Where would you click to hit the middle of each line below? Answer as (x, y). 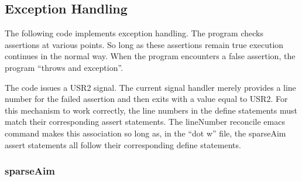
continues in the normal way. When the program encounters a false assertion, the (150, 56)
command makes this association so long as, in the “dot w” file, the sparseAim (145, 133)
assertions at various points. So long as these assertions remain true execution (144, 44)
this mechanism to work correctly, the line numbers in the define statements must (151, 110)
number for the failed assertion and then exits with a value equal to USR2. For (146, 99)
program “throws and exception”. (64, 67)
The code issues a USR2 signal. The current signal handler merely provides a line (150, 87)
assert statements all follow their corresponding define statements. (123, 144)
